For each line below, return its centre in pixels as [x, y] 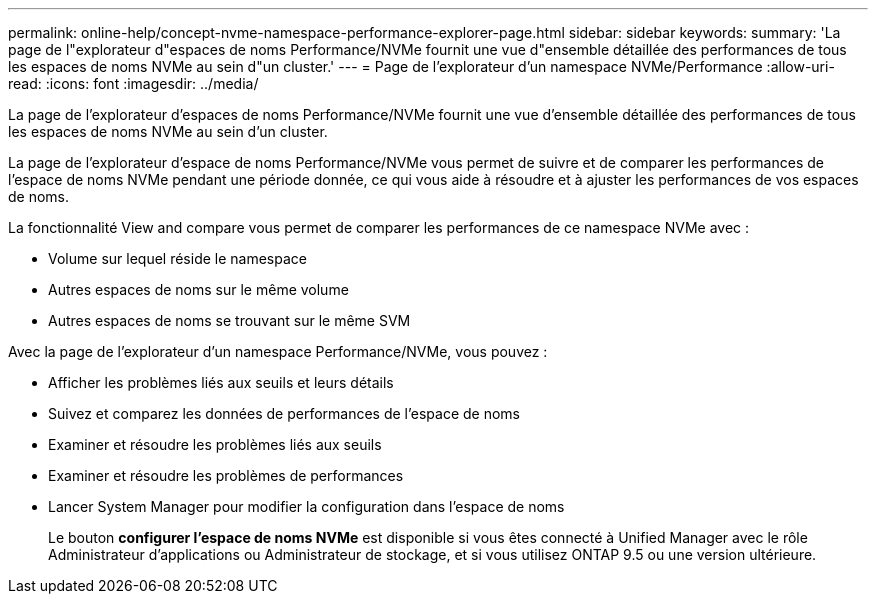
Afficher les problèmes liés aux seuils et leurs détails [221, 382]
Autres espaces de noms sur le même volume [198, 289]
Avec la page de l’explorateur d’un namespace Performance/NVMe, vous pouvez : [278, 351]
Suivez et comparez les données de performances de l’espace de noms [284, 413]
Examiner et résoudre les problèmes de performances [226, 475]
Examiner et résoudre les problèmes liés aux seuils [215, 444]
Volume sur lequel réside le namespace [177, 258]
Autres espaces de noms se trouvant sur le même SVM [229, 320]
